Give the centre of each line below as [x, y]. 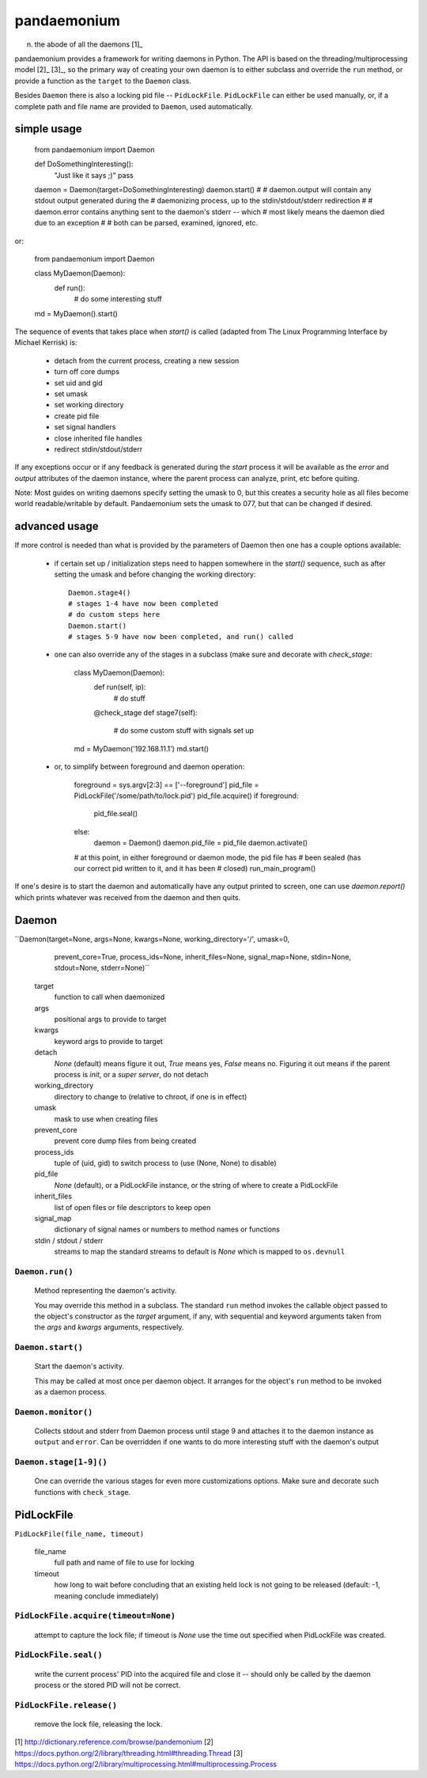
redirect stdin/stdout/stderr [98, 449]
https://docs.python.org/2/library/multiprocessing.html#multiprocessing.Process [145, 1765]
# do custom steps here [114, 615]
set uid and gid [78, 383]
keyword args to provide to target [109, 1041]
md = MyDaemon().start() [76, 313]
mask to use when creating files [106, 1118]
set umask [71, 393]
